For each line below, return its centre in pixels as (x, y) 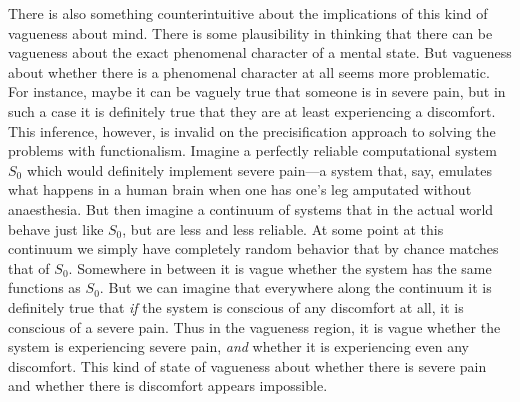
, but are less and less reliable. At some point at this (283, 228)
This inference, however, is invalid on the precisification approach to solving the (252, 130)
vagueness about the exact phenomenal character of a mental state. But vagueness (260, 52)
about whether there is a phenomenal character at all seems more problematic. (249, 71)
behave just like (56, 228)
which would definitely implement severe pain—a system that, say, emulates (259, 169)
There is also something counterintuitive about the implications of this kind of (248, 13)
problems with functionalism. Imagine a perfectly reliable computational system (252, 150)
